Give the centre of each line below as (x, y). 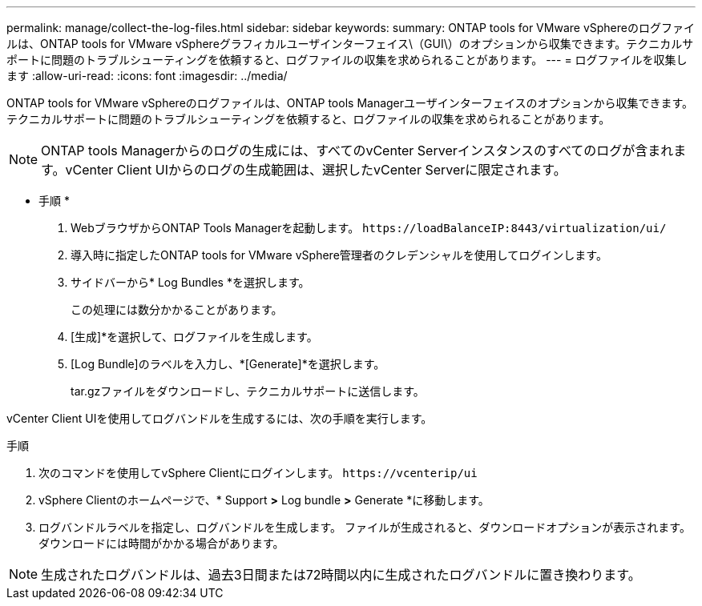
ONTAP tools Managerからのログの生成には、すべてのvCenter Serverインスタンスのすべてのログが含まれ (357, 150)
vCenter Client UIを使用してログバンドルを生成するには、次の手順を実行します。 (220, 418)
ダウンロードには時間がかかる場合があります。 (161, 543)
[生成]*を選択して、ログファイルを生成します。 (194, 337)
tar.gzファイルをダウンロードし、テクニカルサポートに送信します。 (248, 391)
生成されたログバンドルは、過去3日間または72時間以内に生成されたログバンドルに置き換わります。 (341, 575)
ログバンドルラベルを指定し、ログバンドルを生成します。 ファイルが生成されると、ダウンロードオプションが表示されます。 (365, 527)
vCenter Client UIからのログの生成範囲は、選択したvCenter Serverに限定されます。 (316, 170)
